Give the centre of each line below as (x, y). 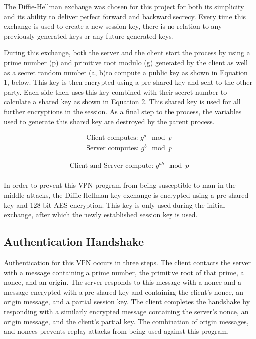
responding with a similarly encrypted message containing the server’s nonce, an (126, 311)
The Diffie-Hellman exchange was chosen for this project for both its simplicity (124, 6)
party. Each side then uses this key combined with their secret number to (116, 91)
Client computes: (112, 138)
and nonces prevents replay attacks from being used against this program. (117, 331)
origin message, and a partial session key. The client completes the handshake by (127, 301)
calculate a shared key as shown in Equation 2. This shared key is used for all (122, 101)
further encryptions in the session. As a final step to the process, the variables (123, 111)
